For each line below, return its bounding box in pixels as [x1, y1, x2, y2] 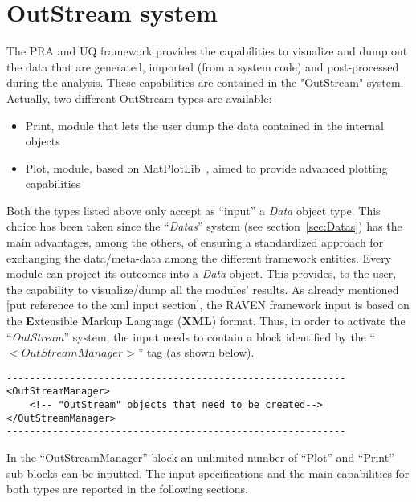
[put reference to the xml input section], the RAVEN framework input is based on [6, 296, 410, 313]
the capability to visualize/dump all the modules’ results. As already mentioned [6, 280, 399, 297]
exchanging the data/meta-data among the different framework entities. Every [6, 249, 392, 266]
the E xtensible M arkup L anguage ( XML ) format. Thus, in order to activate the [6, 312, 406, 329]
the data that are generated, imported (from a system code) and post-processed [6, 58, 399, 75]
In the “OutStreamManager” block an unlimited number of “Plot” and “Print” [6, 449, 394, 466]
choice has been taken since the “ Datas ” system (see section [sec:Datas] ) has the [6, 218, 402, 235]
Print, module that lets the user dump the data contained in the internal [25, 116, 384, 133]
